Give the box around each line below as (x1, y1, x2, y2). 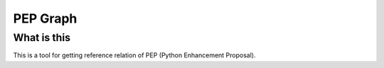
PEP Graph (13, 11, 78, 26)
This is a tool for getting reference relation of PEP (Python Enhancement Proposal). (13, 51, 256, 59)
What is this (13, 31, 71, 44)
